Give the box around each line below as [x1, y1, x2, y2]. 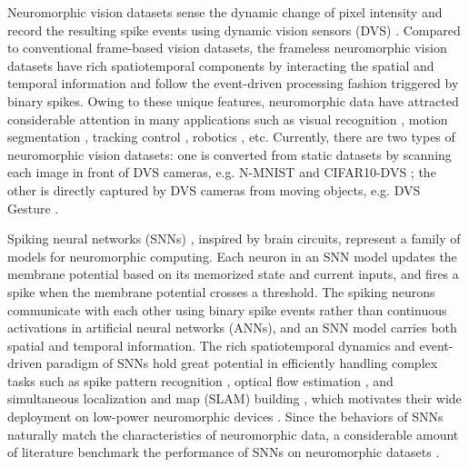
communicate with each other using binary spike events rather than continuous [7, 300, 447, 319]
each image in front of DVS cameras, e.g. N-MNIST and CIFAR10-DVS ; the [7, 163, 436, 182]
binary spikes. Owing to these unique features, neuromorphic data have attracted [7, 91, 459, 110]
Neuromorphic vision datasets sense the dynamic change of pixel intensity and [7, 3, 443, 21]
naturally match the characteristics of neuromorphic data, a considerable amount [7, 424, 459, 443]
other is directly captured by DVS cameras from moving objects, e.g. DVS [7, 180, 421, 199]
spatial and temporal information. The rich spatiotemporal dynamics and [7, 335, 415, 354]
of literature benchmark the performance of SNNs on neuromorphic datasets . [7, 442, 440, 462]
